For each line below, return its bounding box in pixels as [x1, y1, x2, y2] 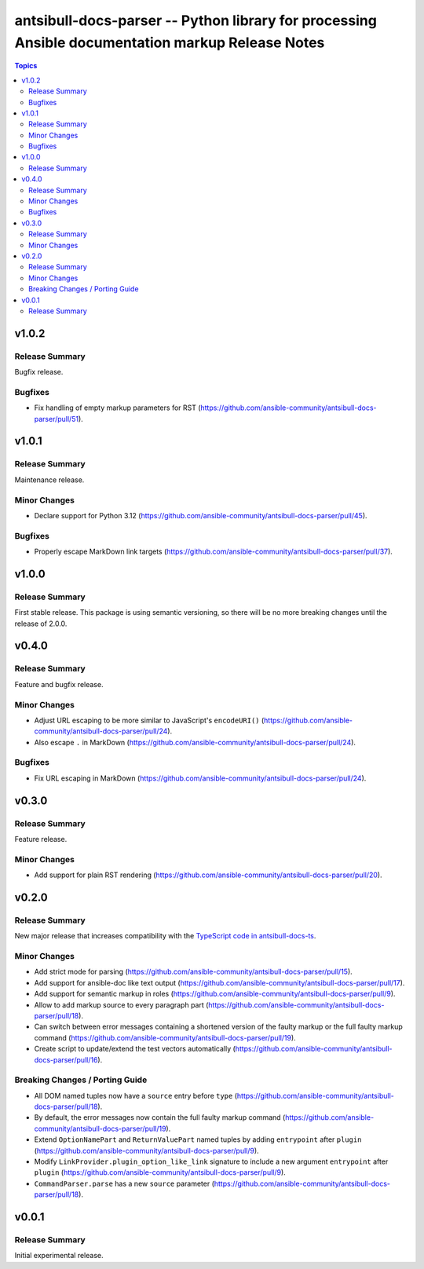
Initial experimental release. [14, 1251, 104, 1260]
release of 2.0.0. [14, 619, 68, 628]
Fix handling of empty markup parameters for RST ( [34, 403, 201, 412]
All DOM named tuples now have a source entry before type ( [34, 1091, 238, 1100]
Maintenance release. [14, 475, 85, 485]
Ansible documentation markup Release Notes [14, 34, 325, 51]
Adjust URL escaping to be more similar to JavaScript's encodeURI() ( [34, 715, 265, 725]
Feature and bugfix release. [14, 679, 104, 689]
